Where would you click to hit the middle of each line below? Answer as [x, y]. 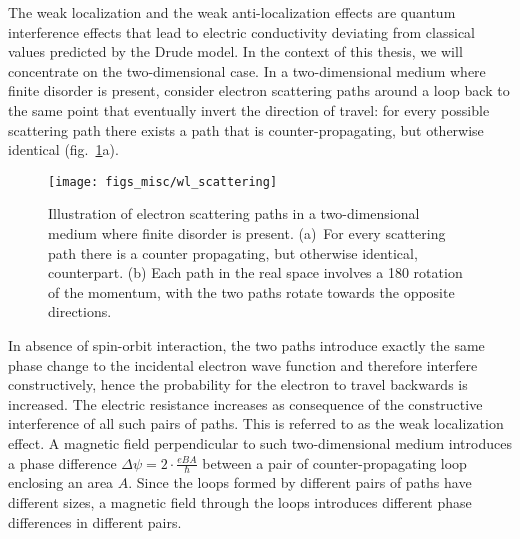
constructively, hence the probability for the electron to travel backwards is [238, 384]
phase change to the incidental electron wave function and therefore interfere [243, 364]
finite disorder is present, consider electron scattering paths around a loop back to [259, 90]
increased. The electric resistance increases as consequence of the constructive [245, 403]
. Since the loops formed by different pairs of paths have [300, 482]
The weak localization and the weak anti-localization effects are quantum [232, 12]
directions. [80, 311]
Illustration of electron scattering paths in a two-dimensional [234, 213]
